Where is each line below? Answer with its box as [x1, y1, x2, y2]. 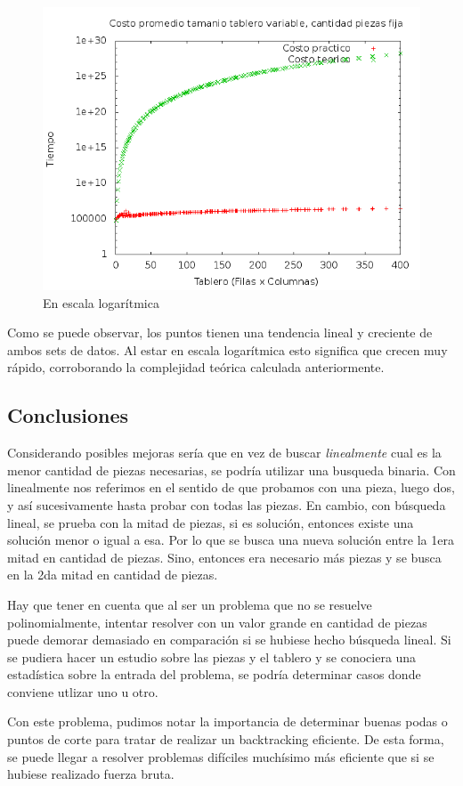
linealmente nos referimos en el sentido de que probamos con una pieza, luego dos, [7, 478, 455, 497]
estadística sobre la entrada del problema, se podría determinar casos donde [7, 665, 421, 684]
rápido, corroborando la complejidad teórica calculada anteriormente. [7, 358, 385, 377]
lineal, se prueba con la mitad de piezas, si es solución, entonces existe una [7, 513, 414, 531]
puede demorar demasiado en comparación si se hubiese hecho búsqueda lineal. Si [7, 630, 451, 649]
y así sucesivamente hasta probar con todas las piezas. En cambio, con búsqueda [7, 495, 446, 514]
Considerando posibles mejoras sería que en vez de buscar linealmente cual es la [7, 443, 442, 462]
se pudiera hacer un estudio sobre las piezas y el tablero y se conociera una [7, 647, 417, 666]
